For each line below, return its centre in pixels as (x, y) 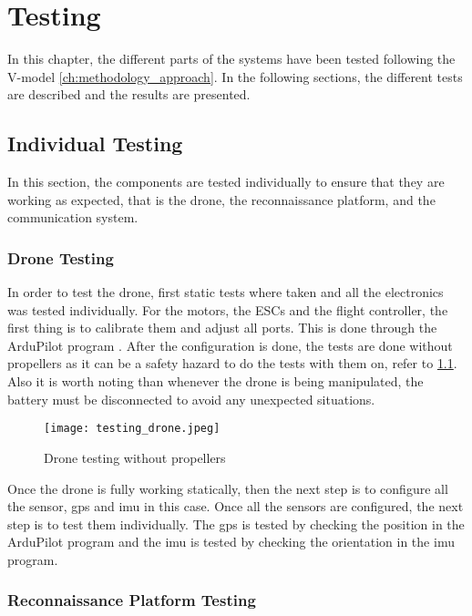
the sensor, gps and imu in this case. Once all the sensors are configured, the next (236, 506)
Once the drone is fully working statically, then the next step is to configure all (228, 488)
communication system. (73, 217)
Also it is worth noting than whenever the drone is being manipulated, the (215, 381)
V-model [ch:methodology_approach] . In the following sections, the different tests (235, 76)
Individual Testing (95, 144)
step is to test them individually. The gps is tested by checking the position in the (236, 524)
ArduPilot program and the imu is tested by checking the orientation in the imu (231, 542)
